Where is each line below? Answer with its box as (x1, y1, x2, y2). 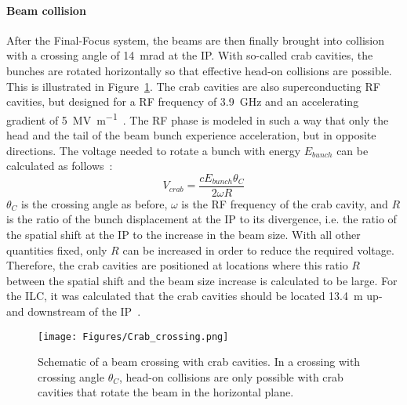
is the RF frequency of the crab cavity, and (181, 195, 388, 212)
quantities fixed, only (6, 241, 107, 258)
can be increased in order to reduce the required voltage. (122, 241, 394, 258)
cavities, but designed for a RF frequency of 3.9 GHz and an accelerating (6, 93, 359, 110)
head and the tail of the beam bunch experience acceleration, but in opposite (6, 127, 376, 143)
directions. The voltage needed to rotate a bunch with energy (6, 142, 301, 158)
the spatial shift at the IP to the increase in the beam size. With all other (6, 226, 361, 243)
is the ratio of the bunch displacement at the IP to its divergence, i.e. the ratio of (6, 211, 397, 227)
